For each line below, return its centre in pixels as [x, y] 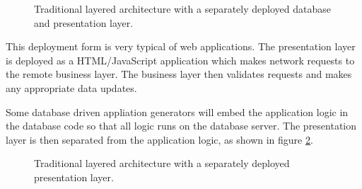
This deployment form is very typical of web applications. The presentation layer [181, 46]
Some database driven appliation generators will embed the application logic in [177, 111]
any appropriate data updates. [71, 87]
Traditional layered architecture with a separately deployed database [182, 8]
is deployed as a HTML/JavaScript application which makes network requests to [180, 60]
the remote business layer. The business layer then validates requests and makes [179, 74]
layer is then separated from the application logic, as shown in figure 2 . [159, 139]
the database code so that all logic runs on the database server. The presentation [181, 126]
